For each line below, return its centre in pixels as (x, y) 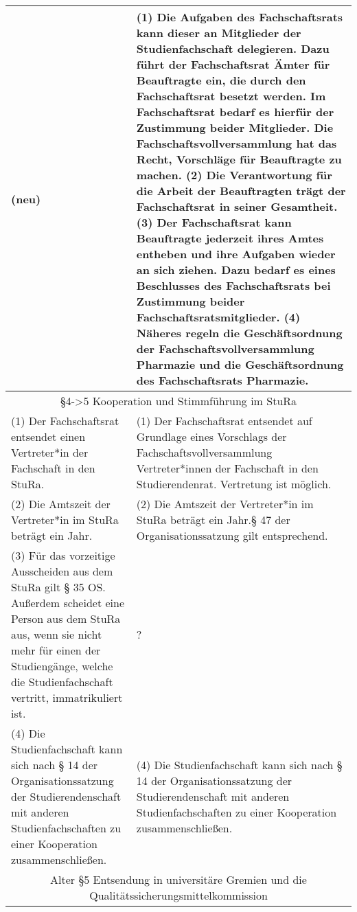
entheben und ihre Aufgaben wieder (236, 254)
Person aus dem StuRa (66, 618)
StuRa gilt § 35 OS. (58, 587)
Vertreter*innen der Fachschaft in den (227, 468)
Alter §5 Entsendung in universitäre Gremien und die (178, 879)
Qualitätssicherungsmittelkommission (178, 895)
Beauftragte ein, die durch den (221, 80)
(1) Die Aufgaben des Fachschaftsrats (240, 17)
